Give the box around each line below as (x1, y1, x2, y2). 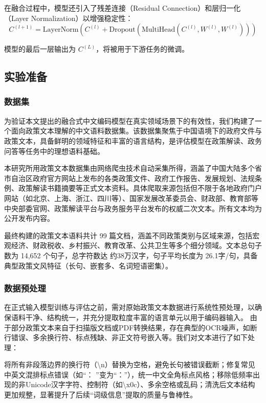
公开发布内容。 (4, 213, 54, 223)
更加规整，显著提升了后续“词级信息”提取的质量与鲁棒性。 (4, 389, 197, 400)
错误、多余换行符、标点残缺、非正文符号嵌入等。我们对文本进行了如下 (11, 332, 248, 343)
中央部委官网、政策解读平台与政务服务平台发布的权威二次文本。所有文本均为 (4, 203, 262, 213)
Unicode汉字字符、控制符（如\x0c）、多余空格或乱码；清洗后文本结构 (25, 379, 255, 390)
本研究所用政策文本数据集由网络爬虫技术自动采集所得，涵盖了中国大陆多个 (4, 163, 255, 173)
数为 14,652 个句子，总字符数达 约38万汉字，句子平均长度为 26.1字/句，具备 (4, 250, 258, 260)
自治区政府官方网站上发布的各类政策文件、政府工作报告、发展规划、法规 (11, 172, 255, 183)
